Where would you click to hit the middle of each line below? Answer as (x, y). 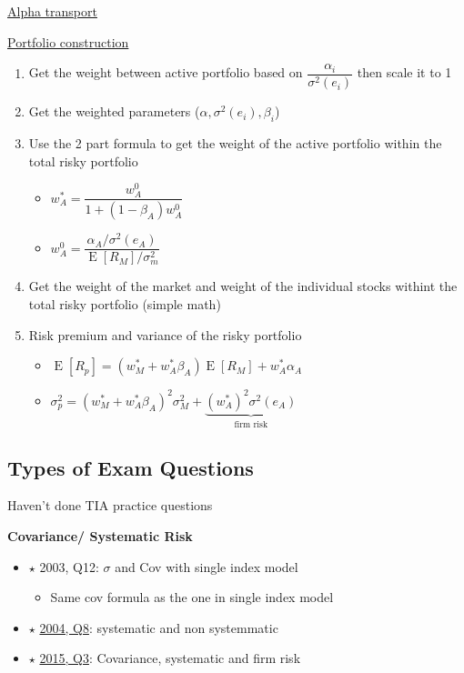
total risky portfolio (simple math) (125, 304)
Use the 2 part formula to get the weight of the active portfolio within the (235, 143)
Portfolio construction (68, 41)
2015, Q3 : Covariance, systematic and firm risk (170, 658)
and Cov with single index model (207, 566)
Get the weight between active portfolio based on (166, 72)
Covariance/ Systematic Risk (100, 536)
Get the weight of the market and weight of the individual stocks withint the (243, 286)
